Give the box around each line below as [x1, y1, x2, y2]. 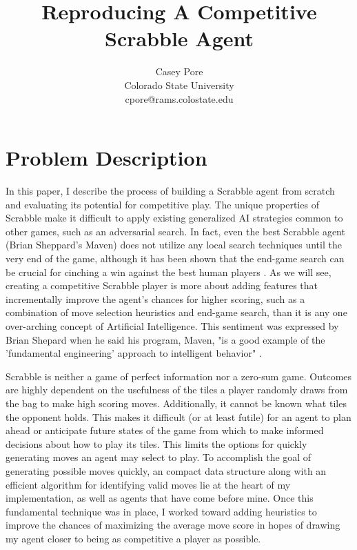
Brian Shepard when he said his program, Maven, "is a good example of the [6, 332, 325, 346]
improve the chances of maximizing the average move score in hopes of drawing [6, 518, 340, 532]
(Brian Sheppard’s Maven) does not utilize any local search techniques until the [6, 237, 342, 252]
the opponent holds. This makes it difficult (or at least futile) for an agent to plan [6, 409, 351, 424]
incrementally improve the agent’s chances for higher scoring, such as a [6, 291, 305, 306]
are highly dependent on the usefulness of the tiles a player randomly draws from [6, 382, 348, 397]
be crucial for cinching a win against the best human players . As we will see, [6, 264, 331, 279]
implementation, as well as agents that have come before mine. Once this [6, 491, 314, 505]
